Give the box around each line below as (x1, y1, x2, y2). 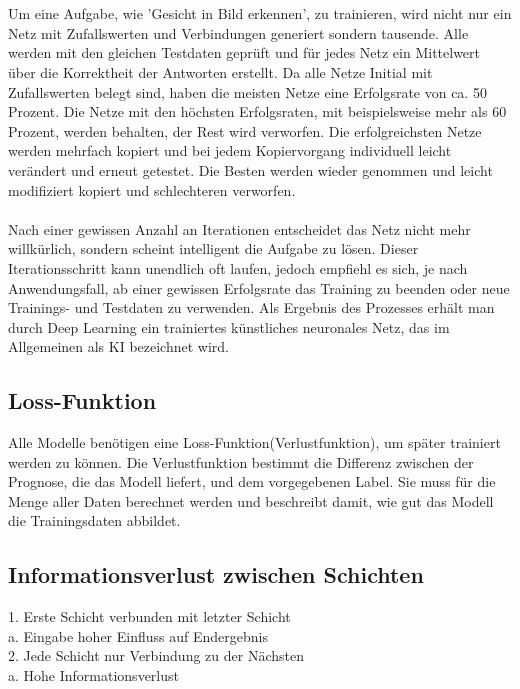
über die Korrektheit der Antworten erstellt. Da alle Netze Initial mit (8, 61, 433, 82)
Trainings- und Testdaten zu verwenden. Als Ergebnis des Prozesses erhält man (8, 297, 495, 318)
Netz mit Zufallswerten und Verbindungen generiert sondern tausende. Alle (8, 22, 469, 43)
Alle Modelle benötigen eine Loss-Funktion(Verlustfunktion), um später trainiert (8, 432, 501, 453)
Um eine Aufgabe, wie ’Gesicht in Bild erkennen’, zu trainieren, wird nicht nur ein (8, 3, 512, 24)
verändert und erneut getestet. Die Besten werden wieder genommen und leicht (8, 159, 493, 180)
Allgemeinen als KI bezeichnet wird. (8, 336, 229, 357)
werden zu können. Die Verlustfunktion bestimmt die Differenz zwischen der (8, 451, 474, 472)
